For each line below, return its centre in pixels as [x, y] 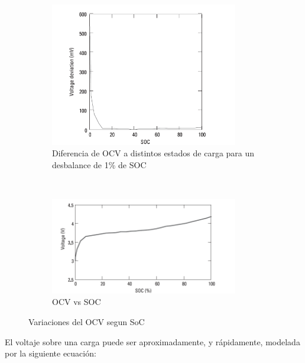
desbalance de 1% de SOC [99, 165]
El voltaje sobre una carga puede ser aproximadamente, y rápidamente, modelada [152, 341]
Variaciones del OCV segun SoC [87, 322]
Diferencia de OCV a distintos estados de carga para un [153, 153]
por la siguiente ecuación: [51, 353]
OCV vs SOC [77, 302]
